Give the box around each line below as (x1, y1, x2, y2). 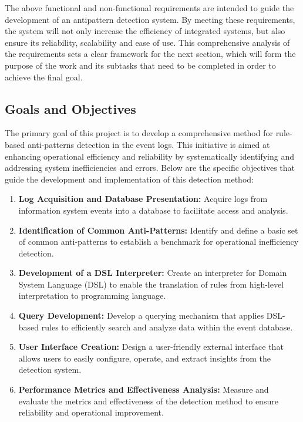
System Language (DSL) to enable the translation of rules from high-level (18, 278, 284, 290)
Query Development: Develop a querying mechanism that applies (18, 309, 264, 322)
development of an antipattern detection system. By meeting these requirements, (5, 13, 295, 25)
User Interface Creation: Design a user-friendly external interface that (18, 340, 284, 353)
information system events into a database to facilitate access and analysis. (18, 204, 288, 216)
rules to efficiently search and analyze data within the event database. (41, 320, 293, 333)
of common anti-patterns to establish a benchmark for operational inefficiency (18, 235, 299, 248)
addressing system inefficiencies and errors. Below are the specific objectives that (5, 161, 295, 174)
